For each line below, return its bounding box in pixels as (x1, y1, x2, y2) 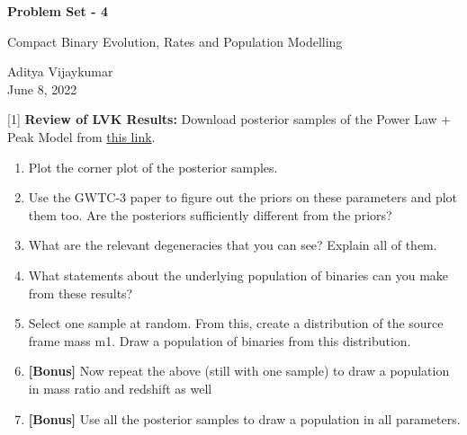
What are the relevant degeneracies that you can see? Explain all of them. (28, 235, 437, 254)
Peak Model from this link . (7, 127, 156, 146)
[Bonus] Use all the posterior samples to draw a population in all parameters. (28, 409, 461, 428)
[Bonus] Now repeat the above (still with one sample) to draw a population (28, 361, 450, 380)
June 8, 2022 (7, 79, 77, 98)
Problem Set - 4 (7, 2, 108, 20)
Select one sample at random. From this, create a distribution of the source (28, 314, 444, 333)
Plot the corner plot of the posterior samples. (28, 157, 278, 176)
